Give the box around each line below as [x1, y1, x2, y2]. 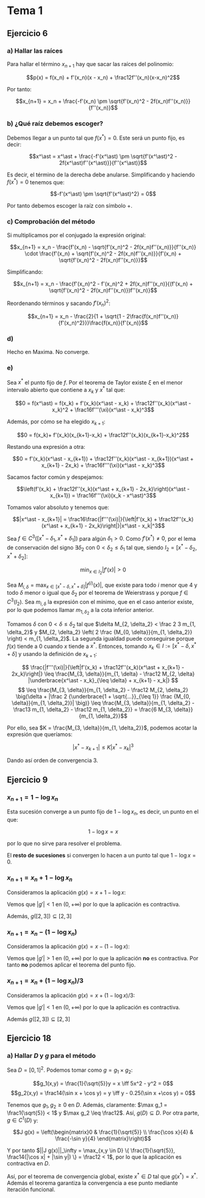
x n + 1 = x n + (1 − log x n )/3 [7, 976, 84, 986]
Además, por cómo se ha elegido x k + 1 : [7, 418, 106, 426]
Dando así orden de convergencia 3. [7, 757, 98, 764]
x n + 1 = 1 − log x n [7, 793, 59, 802]
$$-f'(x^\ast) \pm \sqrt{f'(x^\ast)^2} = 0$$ [50, 190, 156, 198]
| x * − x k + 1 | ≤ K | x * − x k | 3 [73, 742, 134, 752]
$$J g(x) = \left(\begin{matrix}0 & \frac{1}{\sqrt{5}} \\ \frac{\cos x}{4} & [12, 1128, 194, 1136]
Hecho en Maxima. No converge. [7, 348, 90, 356]
